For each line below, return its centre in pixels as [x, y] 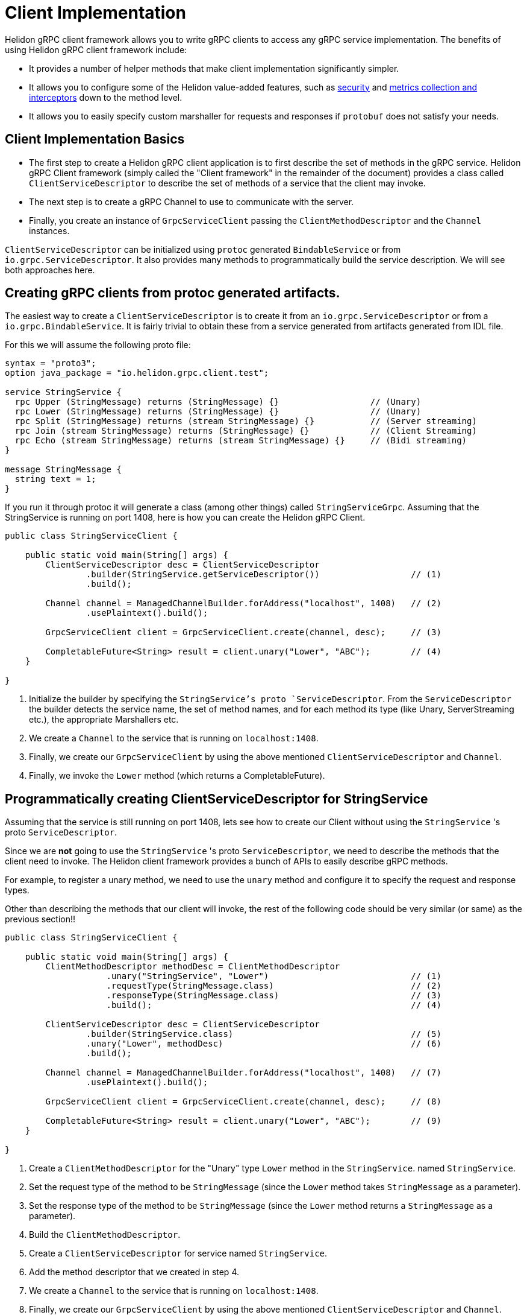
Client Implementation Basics [95, 139]
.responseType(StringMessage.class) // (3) [274, 996]
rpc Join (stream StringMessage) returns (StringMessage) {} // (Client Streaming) [246, 431]
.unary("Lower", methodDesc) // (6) [263, 1044]
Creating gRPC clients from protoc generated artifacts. [173, 293]
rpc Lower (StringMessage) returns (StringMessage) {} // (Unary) [218, 412]
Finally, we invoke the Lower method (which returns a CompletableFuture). [177, 776]
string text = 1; [55, 479]
